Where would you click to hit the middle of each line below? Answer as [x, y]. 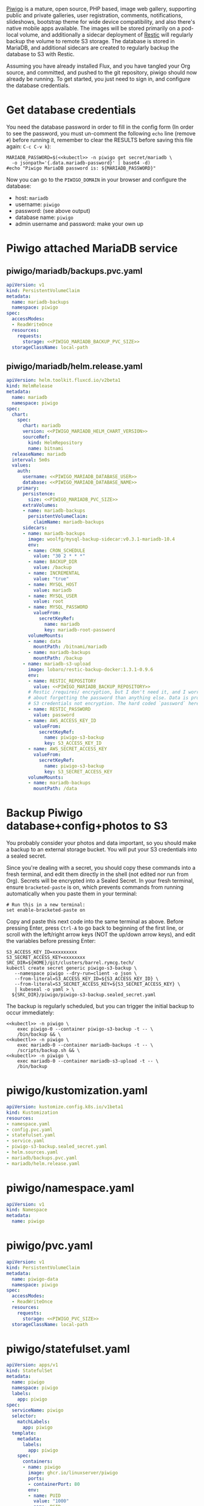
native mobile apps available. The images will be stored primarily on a [93, 28]
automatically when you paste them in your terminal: [72, 894]
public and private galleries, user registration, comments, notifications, [95, 15]
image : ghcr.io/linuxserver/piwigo [73, 1473]
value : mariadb [52, 590]
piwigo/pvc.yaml [49, 1246]
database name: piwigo [44, 217]
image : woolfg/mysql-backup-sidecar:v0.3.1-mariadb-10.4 [101, 539]
